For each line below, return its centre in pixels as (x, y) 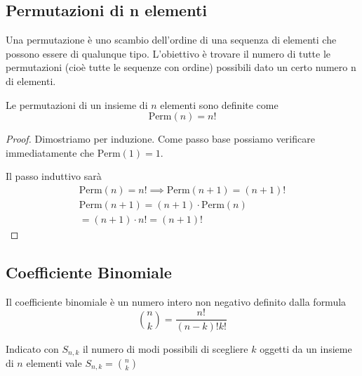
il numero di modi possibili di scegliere (165, 348)
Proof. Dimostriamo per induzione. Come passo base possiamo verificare (160, 139)
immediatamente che (50, 152)
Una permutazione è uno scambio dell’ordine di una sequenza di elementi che (171, 40)
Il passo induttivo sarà (54, 176)
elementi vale (54, 362)
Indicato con (32, 348)
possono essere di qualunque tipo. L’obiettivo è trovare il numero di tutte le (168, 53)
